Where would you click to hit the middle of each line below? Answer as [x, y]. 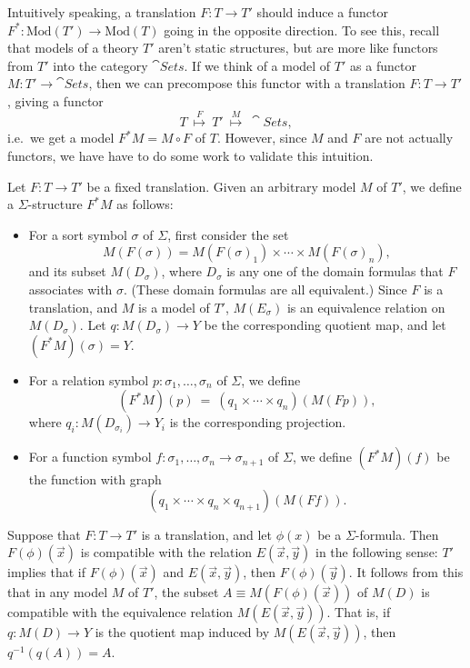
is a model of [174, 307]
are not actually [409, 138]
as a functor [383, 65]
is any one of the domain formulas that [335, 271]
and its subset [67, 271]
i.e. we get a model [61, 138]
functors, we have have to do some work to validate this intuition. [190, 155]
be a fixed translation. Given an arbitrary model [221, 186]
